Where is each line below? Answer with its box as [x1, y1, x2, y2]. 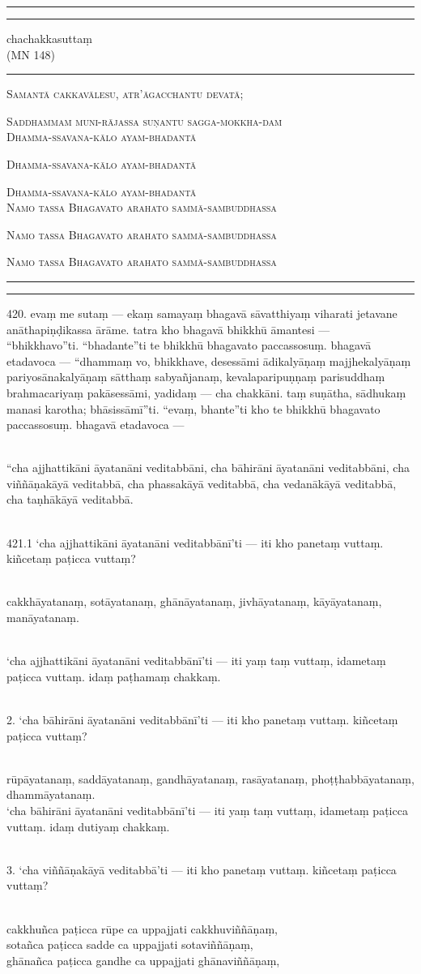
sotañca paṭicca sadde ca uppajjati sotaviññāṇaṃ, [6, 936, 253, 953]
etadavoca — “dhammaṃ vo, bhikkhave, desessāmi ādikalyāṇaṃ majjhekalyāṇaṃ [6, 352, 411, 369]
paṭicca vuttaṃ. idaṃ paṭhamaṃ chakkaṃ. [6, 667, 221, 684]
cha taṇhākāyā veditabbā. [6, 491, 134, 508]
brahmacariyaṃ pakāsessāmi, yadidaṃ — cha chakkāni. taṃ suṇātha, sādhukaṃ [6, 384, 406, 401]
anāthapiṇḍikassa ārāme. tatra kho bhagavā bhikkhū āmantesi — [6, 320, 330, 337]
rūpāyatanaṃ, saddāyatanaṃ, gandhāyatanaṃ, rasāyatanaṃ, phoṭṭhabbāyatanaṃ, [6, 770, 415, 787]
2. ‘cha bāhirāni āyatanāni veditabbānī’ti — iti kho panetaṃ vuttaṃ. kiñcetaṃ [6, 711, 398, 727]
